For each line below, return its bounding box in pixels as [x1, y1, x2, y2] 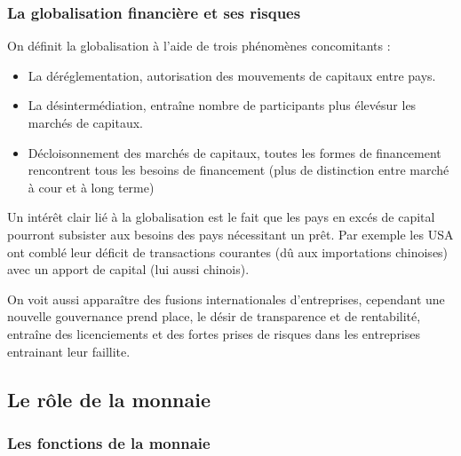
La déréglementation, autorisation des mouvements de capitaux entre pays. [28, 66, 436, 84]
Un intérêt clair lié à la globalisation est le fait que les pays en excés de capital [7, 208, 435, 226]
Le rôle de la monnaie [7, 385, 211, 413]
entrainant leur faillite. [7, 342, 131, 360]
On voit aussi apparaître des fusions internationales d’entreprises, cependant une [7, 289, 445, 308]
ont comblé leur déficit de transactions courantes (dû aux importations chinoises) [7, 242, 449, 261]
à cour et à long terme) [28, 177, 155, 196]
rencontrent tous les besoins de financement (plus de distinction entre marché [28, 161, 449, 179]
